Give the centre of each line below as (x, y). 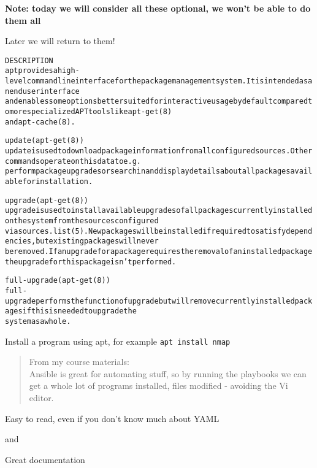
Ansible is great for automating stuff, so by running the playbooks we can (168, 373)
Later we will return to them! (60, 41)
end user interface (44, 91)
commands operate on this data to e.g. (73, 161)
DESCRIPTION (29, 60)
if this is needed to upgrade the (79, 311)
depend (299, 231)
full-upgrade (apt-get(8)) (58, 281)
